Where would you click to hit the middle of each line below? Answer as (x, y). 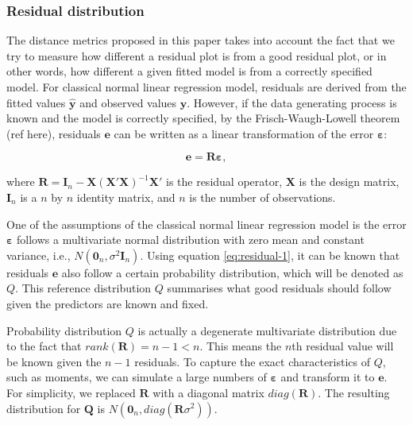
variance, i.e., (39, 255)
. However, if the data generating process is (292, 102)
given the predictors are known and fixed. (108, 303)
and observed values (128, 102)
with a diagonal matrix (208, 392)
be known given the (54, 361)
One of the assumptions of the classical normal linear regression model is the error (206, 224)
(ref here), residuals (54, 133)
